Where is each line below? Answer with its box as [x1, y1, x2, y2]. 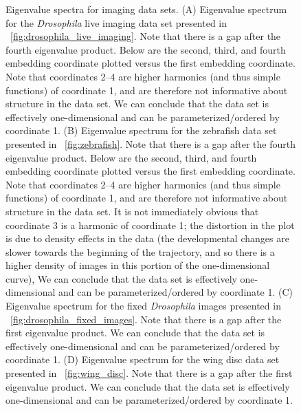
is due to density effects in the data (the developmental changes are [5, 231, 289, 246]
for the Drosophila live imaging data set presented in [5, 15, 227, 30]
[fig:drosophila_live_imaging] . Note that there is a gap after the [10, 29, 281, 43]
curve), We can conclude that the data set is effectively [5, 271, 237, 285]
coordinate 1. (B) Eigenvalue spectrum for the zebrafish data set [5, 123, 277, 138]
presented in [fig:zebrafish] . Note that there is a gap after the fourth [5, 136, 296, 151]
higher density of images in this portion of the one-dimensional [5, 258, 270, 272]
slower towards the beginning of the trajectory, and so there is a [5, 244, 275, 259]
